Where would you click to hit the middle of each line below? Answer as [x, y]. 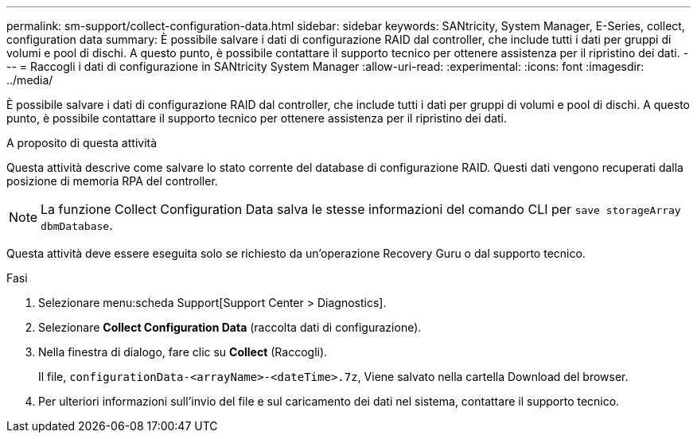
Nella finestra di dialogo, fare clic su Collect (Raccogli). [183, 352]
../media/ [30, 80]
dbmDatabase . [77, 225]
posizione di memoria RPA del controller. [112, 181]
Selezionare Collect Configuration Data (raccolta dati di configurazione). [230, 327]
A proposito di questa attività [82, 143]
